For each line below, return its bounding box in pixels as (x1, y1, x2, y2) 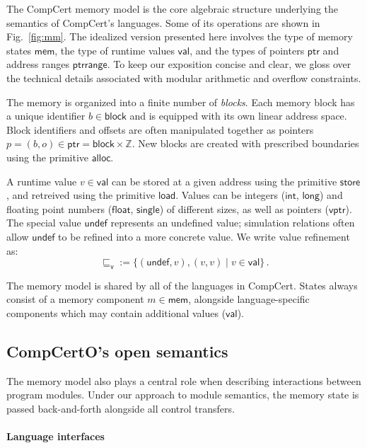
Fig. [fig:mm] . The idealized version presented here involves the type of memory (6, 29, 353, 44)
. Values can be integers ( (175, 188, 286, 202)
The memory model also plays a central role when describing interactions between (6, 373, 361, 388)
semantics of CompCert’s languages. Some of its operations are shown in (6, 15, 320, 30)
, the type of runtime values (54, 42, 175, 57)
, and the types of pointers (190, 42, 305, 57)
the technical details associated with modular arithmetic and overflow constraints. (6, 70, 361, 85)
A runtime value (6, 173, 77, 188)
